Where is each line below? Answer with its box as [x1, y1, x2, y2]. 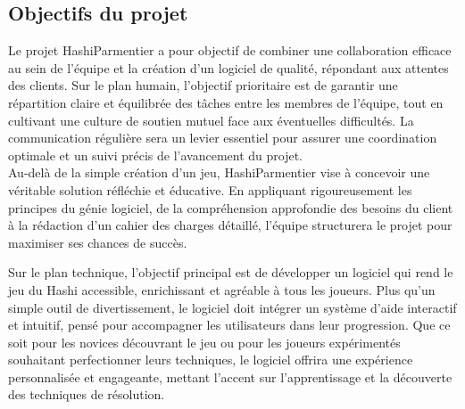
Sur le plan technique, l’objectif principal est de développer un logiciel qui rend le [8, 263, 453, 282]
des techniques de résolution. [8, 385, 165, 404]
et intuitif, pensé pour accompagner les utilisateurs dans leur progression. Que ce [8, 315, 451, 334]
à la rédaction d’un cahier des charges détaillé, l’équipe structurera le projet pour [8, 216, 453, 234]
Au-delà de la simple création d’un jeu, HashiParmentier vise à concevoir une [8, 163, 430, 182]
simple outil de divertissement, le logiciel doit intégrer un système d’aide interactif [8, 298, 457, 316]
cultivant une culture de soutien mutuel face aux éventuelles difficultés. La [8, 110, 414, 129]
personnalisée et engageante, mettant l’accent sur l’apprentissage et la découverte [8, 367, 453, 386]
